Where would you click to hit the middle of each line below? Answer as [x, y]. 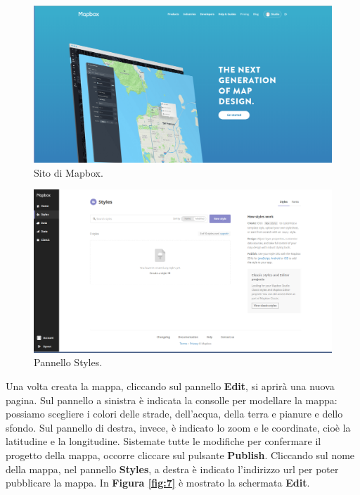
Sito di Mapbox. [69, 172]
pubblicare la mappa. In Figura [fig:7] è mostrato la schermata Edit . [158, 483]
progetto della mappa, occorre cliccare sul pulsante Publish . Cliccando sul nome [180, 455]
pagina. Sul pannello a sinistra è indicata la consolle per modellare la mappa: [172, 400]
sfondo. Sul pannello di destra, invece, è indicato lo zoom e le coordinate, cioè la [178, 427]
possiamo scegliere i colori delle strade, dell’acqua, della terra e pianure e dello [174, 414]
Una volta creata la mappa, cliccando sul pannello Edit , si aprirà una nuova [170, 386]
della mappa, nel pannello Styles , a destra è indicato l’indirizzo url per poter [172, 469]
